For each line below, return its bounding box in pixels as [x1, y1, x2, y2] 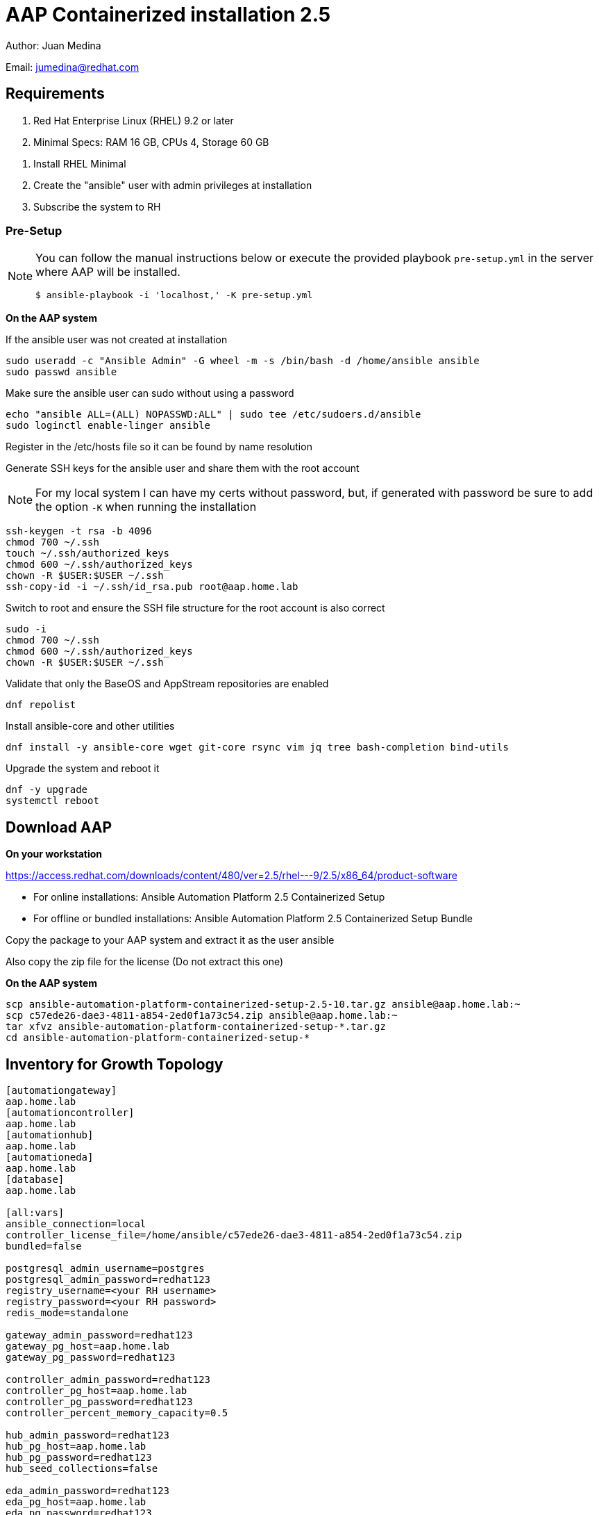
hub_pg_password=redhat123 [6, 1452, 152, 1464]
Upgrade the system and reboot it [6, 762, 160, 775]
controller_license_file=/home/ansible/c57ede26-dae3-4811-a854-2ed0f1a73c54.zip [6, 1229, 462, 1241]
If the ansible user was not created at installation [6, 334, 228, 346]
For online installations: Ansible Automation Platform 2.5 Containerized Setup [33, 891, 385, 903]
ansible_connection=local [6, 1218, 146, 1230]
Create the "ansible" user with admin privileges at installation [33, 179, 312, 191]
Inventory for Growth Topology [6, 1055, 223, 1073]
